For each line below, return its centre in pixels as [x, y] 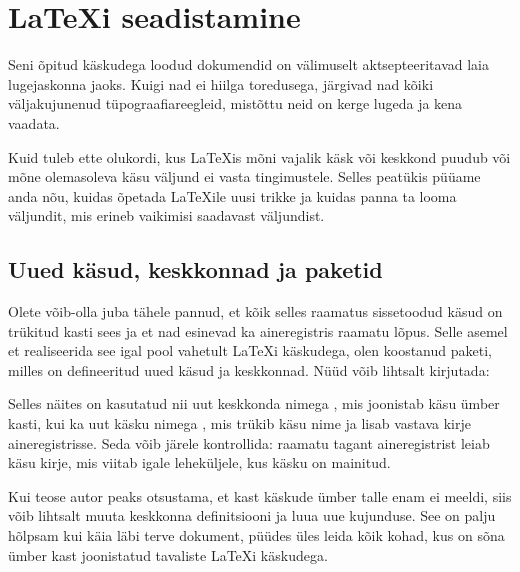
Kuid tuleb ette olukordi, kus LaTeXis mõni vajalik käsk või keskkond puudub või [259, 156]
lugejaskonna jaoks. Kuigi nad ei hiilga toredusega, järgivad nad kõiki [221, 83]
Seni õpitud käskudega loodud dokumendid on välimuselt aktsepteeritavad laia [248, 64]
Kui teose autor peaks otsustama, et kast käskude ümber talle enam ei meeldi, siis [260, 495]
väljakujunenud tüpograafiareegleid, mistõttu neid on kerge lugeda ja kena [235, 103]
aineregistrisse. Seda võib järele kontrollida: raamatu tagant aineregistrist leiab [249, 442]
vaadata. [34, 122]
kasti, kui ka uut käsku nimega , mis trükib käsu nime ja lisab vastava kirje [239, 423]
